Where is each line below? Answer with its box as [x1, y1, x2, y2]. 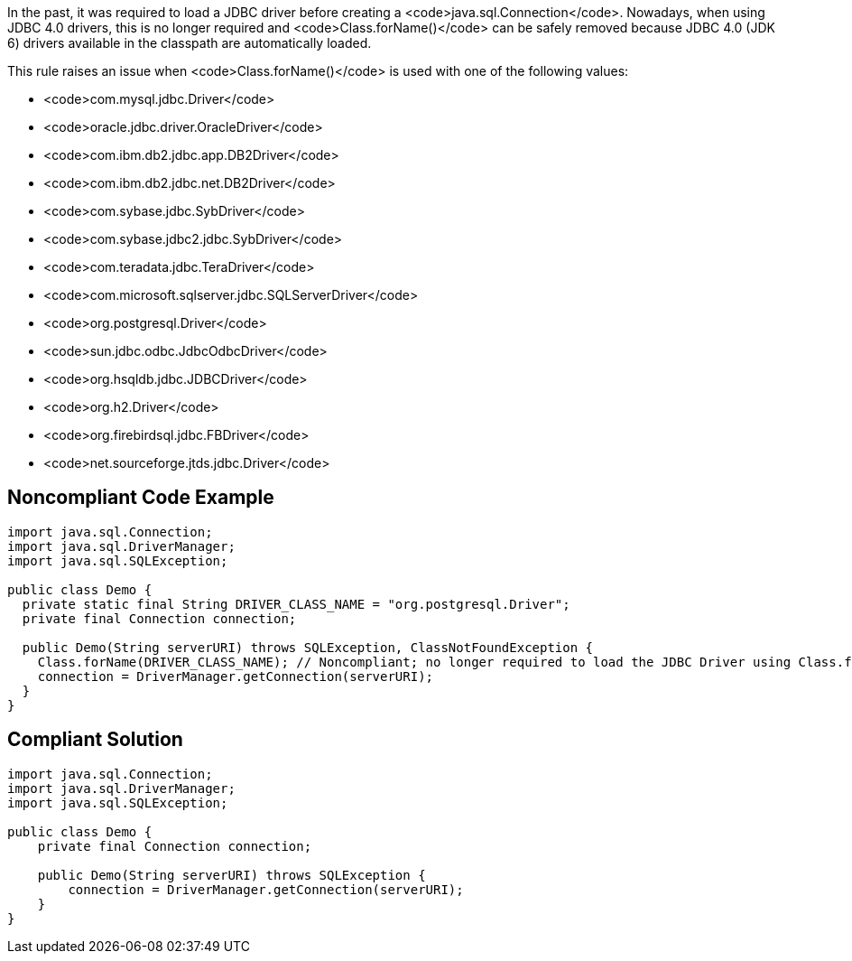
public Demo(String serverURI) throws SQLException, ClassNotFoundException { [22, 639, 594, 655]
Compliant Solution [7, 728, 183, 751]
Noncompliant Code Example [7, 486, 274, 509]
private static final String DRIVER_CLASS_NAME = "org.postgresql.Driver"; [22, 596, 570, 611]
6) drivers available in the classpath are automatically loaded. [7, 35, 372, 51]
